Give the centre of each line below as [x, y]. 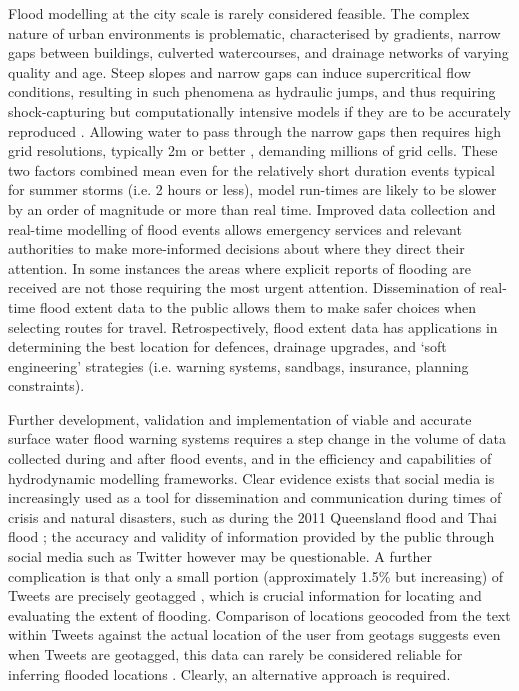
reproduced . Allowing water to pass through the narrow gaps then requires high [254, 130]
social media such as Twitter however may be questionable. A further [220, 556]
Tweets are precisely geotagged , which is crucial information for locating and [245, 595]
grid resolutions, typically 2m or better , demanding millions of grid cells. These [253, 150]
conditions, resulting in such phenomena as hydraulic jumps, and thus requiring [252, 91]
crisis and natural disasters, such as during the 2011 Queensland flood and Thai [252, 516]
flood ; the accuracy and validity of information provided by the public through [251, 536]
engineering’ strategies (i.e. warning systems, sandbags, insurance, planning [238, 365]
